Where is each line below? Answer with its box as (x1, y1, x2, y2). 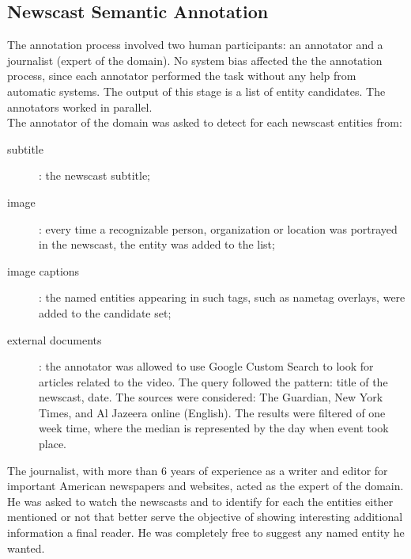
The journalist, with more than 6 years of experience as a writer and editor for (7, 462, 388, 478)
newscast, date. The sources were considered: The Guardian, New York (39, 389, 383, 405)
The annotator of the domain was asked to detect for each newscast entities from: (7, 114, 402, 131)
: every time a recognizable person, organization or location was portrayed (39, 220, 398, 237)
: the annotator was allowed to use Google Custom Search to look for (39, 358, 374, 375)
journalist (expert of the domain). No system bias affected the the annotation (7, 51, 383, 68)
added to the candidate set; (39, 304, 172, 321)
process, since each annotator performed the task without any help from (7, 67, 356, 84)
